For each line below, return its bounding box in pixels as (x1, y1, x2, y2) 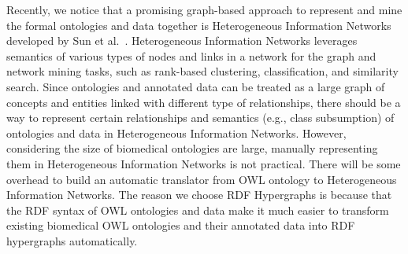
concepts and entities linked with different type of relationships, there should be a (6, 94, 401, 110)
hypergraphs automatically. (6, 232, 138, 248)
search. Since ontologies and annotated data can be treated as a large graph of (6, 78, 385, 94)
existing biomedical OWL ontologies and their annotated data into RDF (6, 217, 355, 234)
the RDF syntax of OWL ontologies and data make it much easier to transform (6, 201, 389, 218)
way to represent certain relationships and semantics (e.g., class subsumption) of (6, 109, 395, 126)
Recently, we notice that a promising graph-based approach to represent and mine (6, 2, 402, 17)
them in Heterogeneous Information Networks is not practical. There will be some (6, 155, 401, 171)
